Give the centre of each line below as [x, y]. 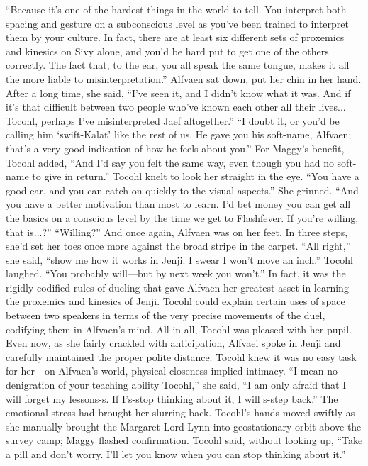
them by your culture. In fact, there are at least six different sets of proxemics [175, 37]
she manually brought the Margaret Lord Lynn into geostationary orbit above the [184, 426]
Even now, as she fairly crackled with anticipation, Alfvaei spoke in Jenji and [173, 343]
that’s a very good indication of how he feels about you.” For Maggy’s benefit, [175, 148]
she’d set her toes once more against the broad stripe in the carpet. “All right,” [178, 246]
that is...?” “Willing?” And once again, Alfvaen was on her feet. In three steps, [177, 232]
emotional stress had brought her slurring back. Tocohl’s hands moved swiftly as [180, 412]
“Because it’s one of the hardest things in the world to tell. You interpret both [176, 9]
